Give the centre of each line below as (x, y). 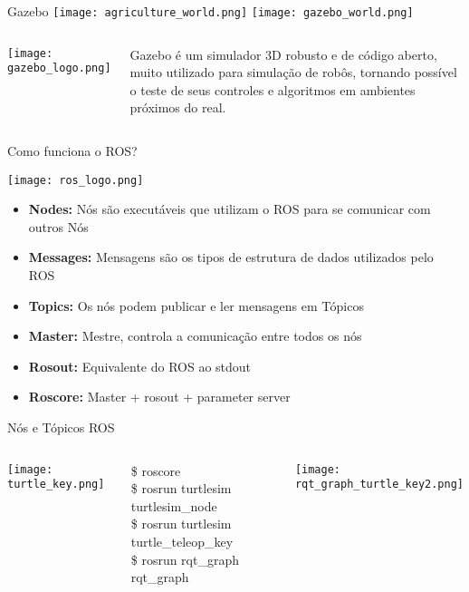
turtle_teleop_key (182, 541)
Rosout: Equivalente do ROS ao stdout (140, 366)
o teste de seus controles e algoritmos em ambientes (273, 89)
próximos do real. (178, 107)
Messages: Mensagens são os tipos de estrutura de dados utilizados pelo (231, 257)
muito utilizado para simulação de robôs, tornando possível (293, 72)
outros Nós (58, 226)
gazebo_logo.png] (59, 68)
